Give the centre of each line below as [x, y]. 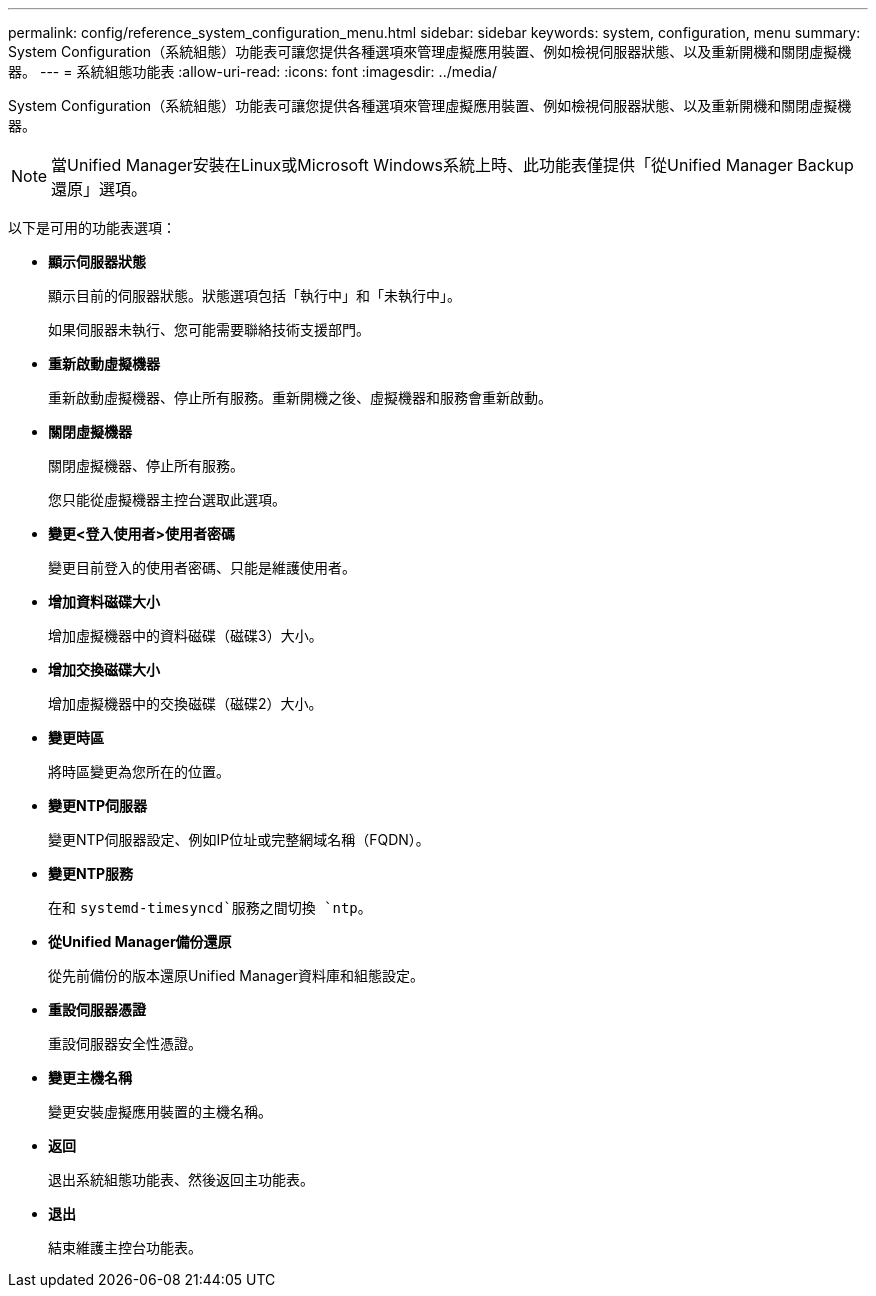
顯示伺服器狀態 [97, 261]
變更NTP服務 [91, 873]
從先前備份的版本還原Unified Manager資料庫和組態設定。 [236, 975]
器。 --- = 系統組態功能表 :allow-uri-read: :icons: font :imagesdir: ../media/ [253, 71]
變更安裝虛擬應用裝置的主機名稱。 [160, 1111]
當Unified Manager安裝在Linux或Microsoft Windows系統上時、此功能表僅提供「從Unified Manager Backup [452, 165]
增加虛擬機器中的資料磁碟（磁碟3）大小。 [185, 635]
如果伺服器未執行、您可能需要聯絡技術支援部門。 [209, 329]
